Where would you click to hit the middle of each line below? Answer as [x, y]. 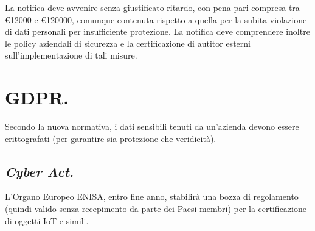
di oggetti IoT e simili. [47, 220]
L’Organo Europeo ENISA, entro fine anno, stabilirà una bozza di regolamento [152, 197]
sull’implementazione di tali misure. [71, 55]
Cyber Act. [40, 171]
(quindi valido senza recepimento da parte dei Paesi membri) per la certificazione [156, 209]
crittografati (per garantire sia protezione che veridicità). [111, 138]
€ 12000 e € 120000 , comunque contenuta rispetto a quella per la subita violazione [156, 19]
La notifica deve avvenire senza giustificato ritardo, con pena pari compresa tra [152, 7]
